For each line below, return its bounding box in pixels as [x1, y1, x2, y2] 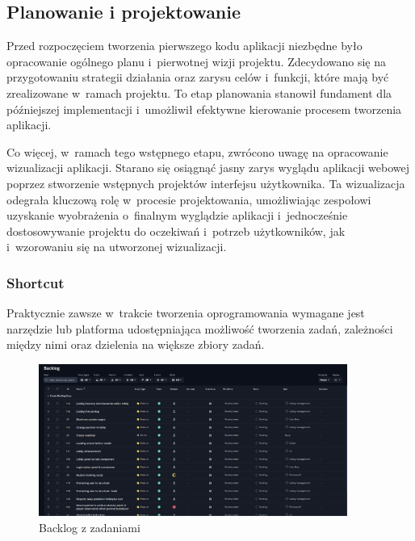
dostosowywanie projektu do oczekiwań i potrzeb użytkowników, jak [6, 222, 346, 239]
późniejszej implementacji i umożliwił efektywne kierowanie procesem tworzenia [6, 100, 402, 117]
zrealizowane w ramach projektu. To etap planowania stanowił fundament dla [6, 84, 392, 101]
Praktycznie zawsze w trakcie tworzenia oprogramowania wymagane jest [6, 304, 365, 321]
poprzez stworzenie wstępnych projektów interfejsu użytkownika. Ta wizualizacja [6, 174, 405, 191]
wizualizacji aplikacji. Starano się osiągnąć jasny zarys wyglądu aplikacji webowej [6, 159, 409, 176]
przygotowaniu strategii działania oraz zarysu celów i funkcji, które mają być [6, 69, 389, 86]
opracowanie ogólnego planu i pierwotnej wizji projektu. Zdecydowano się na [6, 52, 386, 69]
